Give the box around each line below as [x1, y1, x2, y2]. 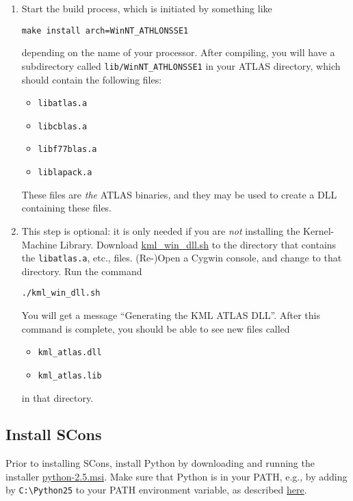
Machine [21, 237, 57, 251]
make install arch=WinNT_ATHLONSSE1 [21, 25, 189, 36]
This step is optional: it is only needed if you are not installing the [21, 223, 300, 237]
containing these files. [21, 201, 112, 215]
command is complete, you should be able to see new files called [21, 321, 290, 335]
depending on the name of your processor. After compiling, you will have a [21, 45, 335, 60]
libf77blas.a [38, 144, 97, 155]
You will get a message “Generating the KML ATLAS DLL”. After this [21, 308, 320, 322]
